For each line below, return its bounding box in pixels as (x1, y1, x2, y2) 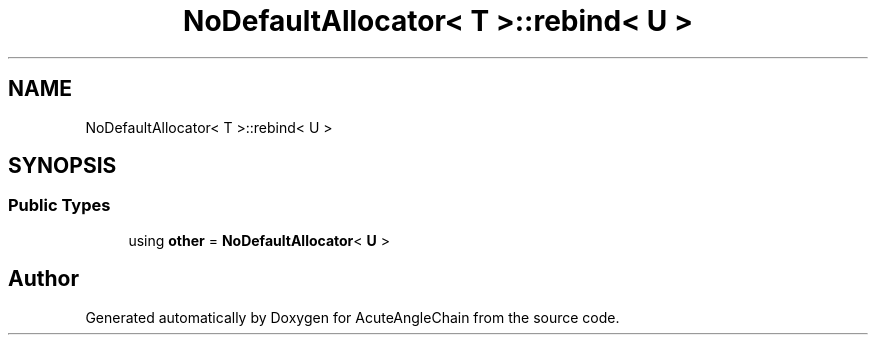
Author (8, 266, 79, 292)
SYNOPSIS (8, 153, 117, 179)
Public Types (8, 195, 111, 216)
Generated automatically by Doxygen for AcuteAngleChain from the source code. (85, 308, 620, 326)
